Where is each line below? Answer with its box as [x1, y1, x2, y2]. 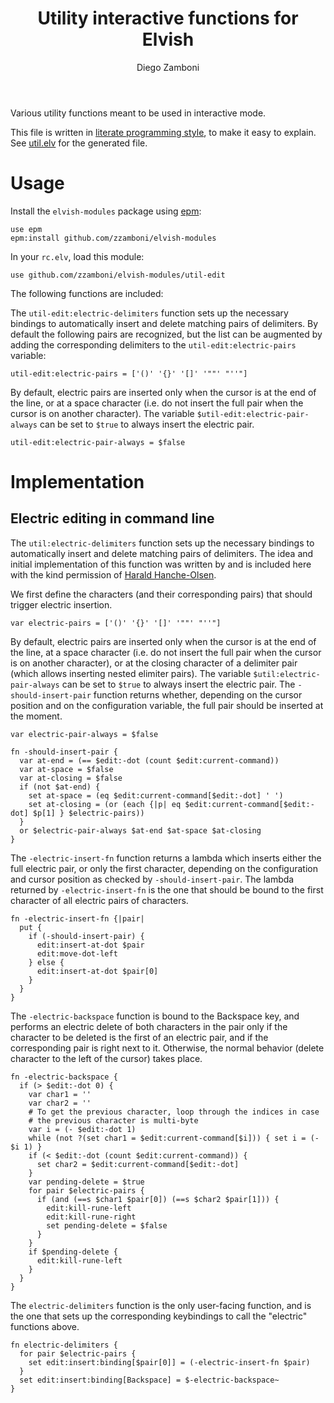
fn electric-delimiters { [10, 1340, 118, 1350]
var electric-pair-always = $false [10, 729, 159, 739]
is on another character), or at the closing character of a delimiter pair [10, 657, 298, 669]
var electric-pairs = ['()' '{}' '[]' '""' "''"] [10, 618, 222, 628]
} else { [28, 957, 65, 967]
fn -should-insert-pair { [10, 747, 118, 757]
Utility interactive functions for [37, 7, 299, 30]
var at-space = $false [19, 764, 114, 774]
